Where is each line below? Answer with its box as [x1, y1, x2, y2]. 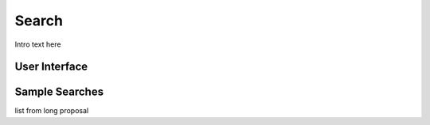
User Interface [14, 60, 88, 74]
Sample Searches [14, 85, 104, 99]
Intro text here [14, 40, 61, 49]
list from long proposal [14, 106, 89, 116]
